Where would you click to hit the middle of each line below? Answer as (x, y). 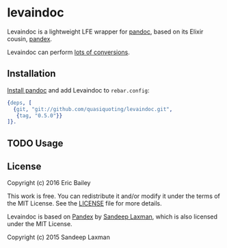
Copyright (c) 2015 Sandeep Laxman (59, 237)
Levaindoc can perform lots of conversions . (68, 52)
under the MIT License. (40, 224)
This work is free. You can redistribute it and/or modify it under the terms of (114, 196)
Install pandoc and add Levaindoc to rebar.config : (78, 90)
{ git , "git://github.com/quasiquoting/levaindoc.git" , (93, 109)
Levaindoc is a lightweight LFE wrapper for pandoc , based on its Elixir (105, 32)
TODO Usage (35, 143)
